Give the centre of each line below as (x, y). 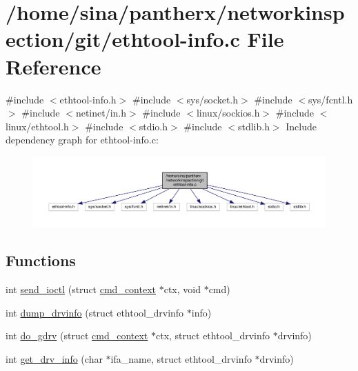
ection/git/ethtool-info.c (123, 39)
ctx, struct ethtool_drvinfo (213, 335)
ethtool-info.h (88, 99)
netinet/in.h (101, 113)
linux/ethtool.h (37, 126)
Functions (41, 260)
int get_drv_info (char (54, 358)
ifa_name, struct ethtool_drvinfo (181, 358)
